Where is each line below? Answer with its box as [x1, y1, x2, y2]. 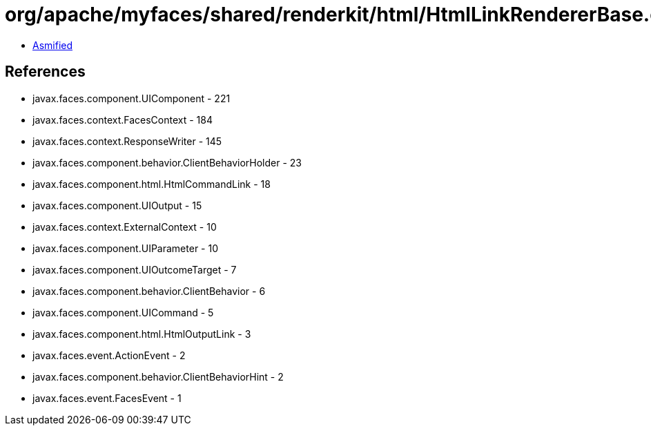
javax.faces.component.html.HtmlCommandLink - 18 [32, 178, 271, 190]
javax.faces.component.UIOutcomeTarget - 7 [32, 263, 237, 276]
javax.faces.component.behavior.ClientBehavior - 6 [32, 285, 266, 297]
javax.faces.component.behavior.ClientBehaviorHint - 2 [32, 370, 284, 383]
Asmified [32, 39, 73, 51]
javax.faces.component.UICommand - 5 [32, 306, 214, 318]
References [5, 63, 86, 81]
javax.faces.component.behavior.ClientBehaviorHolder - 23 [32, 156, 302, 169]
